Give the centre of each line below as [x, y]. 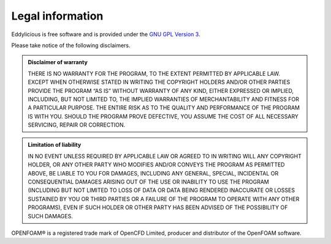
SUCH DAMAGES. [50, 216]
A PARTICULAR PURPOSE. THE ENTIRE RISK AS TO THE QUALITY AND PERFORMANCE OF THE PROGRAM [164, 108]
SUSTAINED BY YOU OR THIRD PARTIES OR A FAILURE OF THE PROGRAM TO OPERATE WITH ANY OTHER [164, 199]
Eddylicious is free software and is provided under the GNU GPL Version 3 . [106, 34]
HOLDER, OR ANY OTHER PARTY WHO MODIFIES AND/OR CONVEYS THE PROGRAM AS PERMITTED [156, 165]
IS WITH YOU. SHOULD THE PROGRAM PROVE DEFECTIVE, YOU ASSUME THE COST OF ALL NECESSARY [163, 116]
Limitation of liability [55, 145]
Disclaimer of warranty [58, 62]
